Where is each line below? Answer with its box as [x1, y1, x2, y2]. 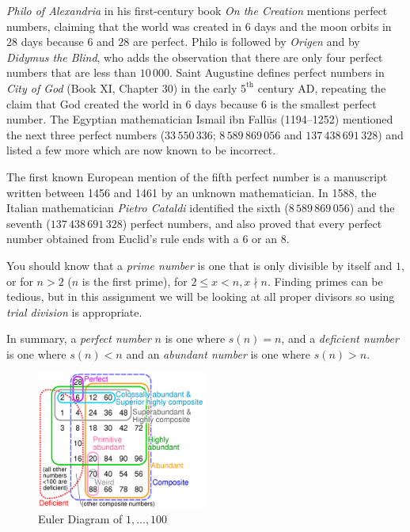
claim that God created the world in [6, 95, 182, 112]
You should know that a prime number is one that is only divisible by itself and [6, 256, 393, 273]
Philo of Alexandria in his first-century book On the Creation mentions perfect [6, 2, 388, 18]
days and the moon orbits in [254, 17, 392, 34]
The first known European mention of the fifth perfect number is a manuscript [6, 168, 388, 184]
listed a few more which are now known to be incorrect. [6, 142, 276, 158]
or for [6, 272, 33, 289]
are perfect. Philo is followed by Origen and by [132, 33, 360, 50]
